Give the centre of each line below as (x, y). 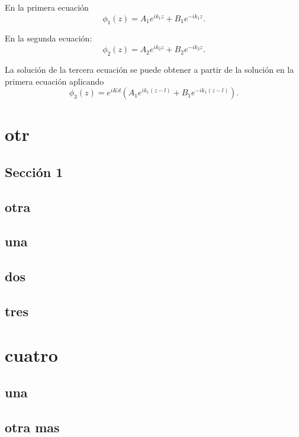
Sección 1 (34, 171)
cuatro (31, 354)
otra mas (32, 427)
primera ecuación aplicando (54, 81)
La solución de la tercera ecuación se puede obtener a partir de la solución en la (149, 69)
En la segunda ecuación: (49, 38)
